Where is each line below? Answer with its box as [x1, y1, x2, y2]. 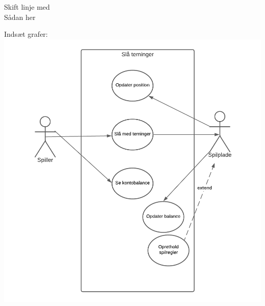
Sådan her [4, 11, 36, 22]
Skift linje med [4, 2, 50, 12]
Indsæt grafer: [4, 29, 48, 39]
